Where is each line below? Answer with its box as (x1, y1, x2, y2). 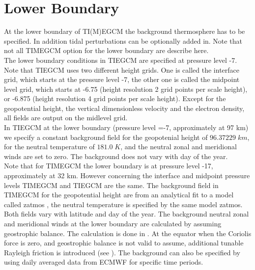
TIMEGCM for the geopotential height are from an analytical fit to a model (4, 189, 234, 200)
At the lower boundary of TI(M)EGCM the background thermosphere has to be (4, 26, 245, 36)
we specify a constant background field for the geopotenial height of (4, 132, 208, 142)
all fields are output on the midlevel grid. (4, 112, 128, 123)
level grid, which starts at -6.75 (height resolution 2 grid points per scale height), (4, 83, 248, 94)
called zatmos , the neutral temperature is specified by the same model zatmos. (4, 199, 243, 209)
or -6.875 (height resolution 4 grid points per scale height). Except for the (4, 93, 226, 104)
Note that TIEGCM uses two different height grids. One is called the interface (4, 64, 240, 75)
